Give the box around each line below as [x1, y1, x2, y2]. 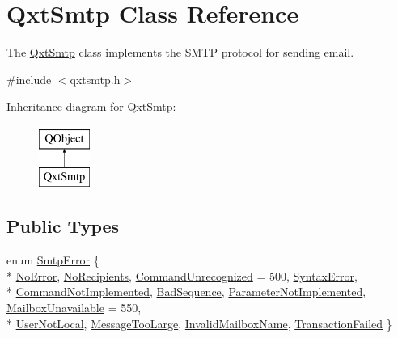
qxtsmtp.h [70, 70, 121, 87]
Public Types [6, 213, 120, 239]
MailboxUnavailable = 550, [6, 299, 142, 316]
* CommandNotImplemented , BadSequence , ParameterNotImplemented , [6, 283, 366, 300]
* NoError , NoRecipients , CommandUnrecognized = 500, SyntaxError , [6, 267, 358, 284]
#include [6, 70, 52, 87]
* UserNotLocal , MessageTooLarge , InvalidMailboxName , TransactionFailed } [6, 315, 392, 332]
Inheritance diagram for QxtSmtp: [6, 98, 176, 115]
